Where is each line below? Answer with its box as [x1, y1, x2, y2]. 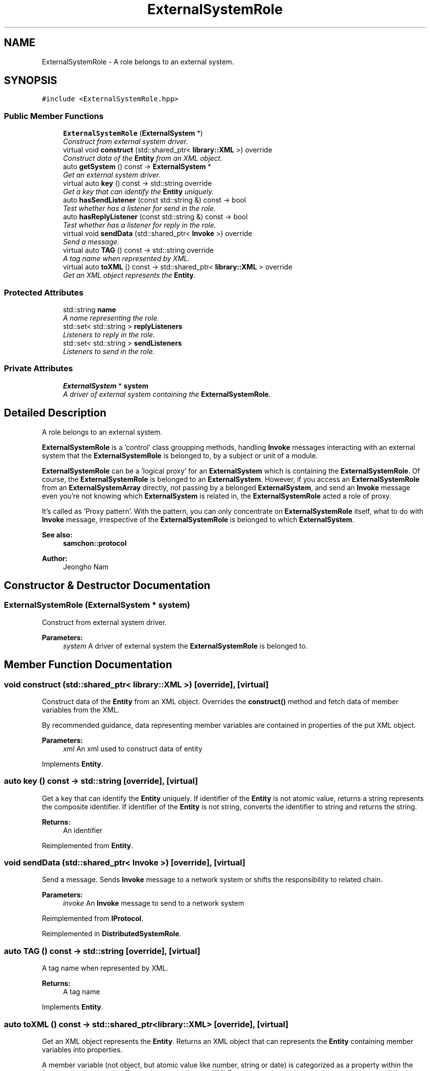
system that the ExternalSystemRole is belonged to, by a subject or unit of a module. [42, 451, 318, 460]
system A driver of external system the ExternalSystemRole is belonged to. [63, 641, 308, 650]
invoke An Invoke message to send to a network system [63, 899, 244, 908]
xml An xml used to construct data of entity [63, 744, 203, 753]
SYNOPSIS [4, 74, 57, 87]
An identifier [63, 826, 103, 834]
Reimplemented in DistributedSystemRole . [42, 929, 182, 938]
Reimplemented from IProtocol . [42, 914, 143, 923]
